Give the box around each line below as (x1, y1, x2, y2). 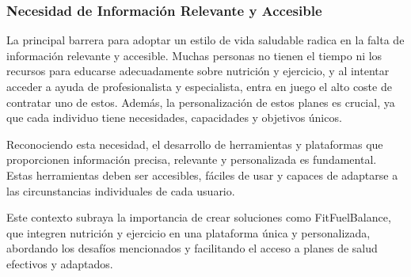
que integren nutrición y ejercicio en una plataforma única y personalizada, (6, 224, 371, 241)
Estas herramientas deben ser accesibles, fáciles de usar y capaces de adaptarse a (6, 166, 398, 183)
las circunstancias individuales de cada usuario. (6, 182, 235, 199)
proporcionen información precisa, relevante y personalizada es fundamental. (6, 151, 377, 168)
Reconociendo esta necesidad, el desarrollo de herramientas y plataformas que (6, 135, 383, 152)
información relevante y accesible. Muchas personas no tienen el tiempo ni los (6, 47, 382, 63)
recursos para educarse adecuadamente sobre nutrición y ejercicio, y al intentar (6, 63, 390, 79)
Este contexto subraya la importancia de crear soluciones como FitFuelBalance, (6, 209, 391, 226)
